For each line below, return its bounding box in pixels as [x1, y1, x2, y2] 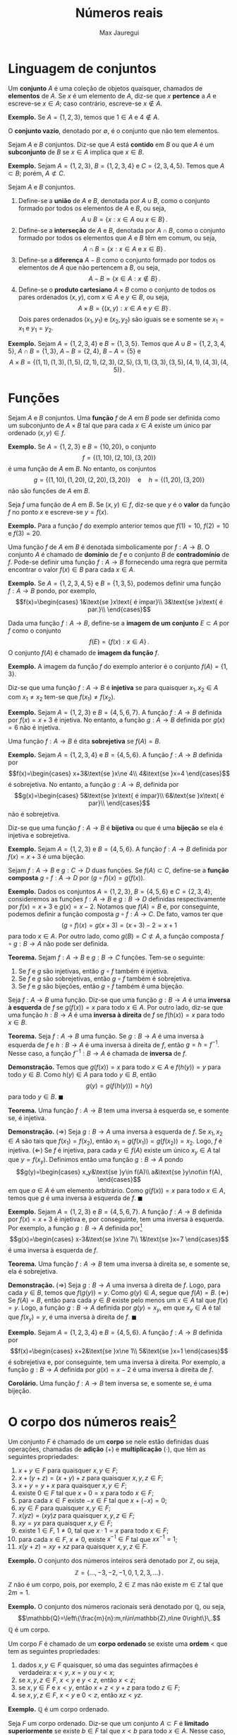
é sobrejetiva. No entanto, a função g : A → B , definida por [8, 780, 179, 788]
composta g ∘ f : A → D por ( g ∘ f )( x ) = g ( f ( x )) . [8, 873, 145, 882]
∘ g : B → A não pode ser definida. [8, 939, 109, 947]
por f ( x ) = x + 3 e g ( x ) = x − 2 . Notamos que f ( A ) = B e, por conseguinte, [8, 902, 220, 911]
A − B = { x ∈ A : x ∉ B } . [88, 274, 161, 282]
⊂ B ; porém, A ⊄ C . [8, 168, 66, 178]
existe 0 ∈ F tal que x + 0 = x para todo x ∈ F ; [18, 1488, 154, 1497]
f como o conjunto [8, 626, 61, 635]
